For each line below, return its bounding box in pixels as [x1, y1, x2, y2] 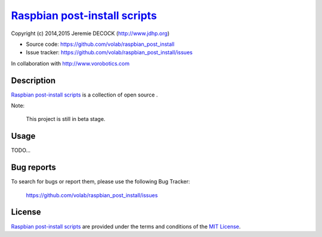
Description [11, 75, 56, 86]
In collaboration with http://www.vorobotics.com [11, 60, 130, 67]
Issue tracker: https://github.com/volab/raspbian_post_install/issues [26, 49, 193, 56]
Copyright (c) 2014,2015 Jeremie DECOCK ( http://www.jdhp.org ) [11, 30, 170, 37]
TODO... [11, 146, 31, 154]
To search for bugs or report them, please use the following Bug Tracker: [11, 178, 190, 185]
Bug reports [11, 163, 57, 173]
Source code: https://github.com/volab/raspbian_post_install [26, 40, 175, 48]
